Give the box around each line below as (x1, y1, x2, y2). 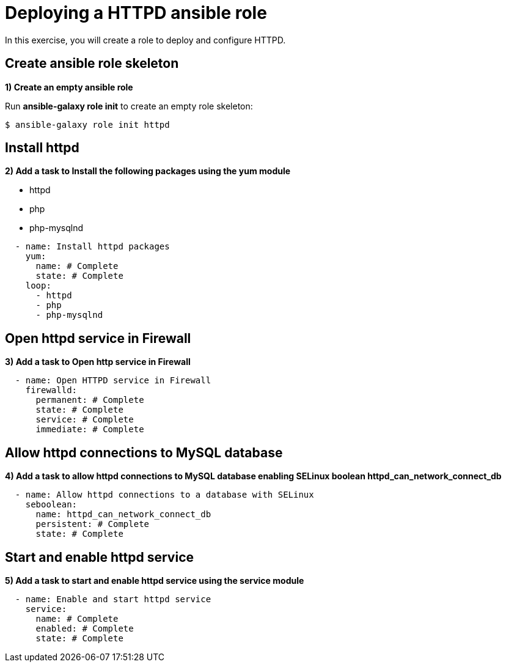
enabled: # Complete (35, 623, 134, 633)
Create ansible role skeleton (5, 56, 179, 72)
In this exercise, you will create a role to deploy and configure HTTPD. (5, 34, 286, 45)
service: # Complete (35, 415, 134, 425)
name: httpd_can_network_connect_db (35, 509, 211, 520)
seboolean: (25, 499, 78, 510)
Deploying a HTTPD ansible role (5, 2, 267, 23)
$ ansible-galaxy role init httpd (5, 119, 170, 130)
